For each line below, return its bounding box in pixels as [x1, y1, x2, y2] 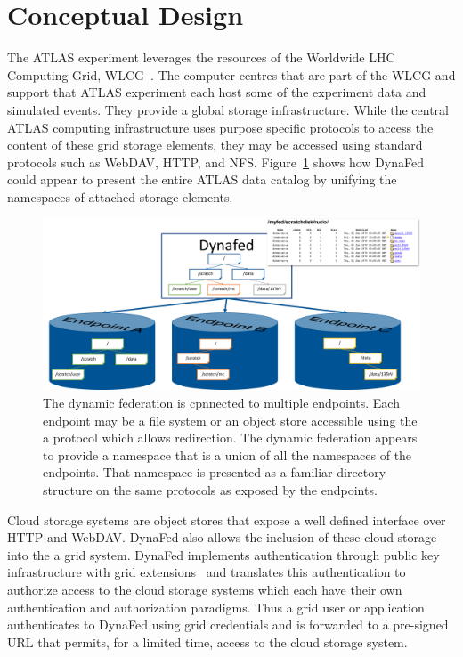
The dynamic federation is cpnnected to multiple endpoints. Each [43, 393, 400, 412]
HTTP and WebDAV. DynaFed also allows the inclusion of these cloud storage [7, 528, 437, 547]
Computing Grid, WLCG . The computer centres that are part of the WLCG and [7, 65, 456, 84]
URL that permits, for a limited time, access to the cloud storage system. [7, 632, 408, 651]
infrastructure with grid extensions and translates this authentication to [7, 563, 406, 581]
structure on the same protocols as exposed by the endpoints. [43, 480, 378, 499]
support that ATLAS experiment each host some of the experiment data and [7, 83, 426, 101]
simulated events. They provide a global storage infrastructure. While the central [7, 100, 449, 118]
